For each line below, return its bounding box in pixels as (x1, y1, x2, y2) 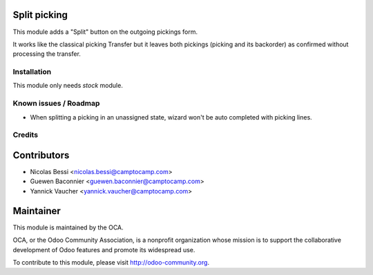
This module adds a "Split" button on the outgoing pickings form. (12, 28, 198, 36)
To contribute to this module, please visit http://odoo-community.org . (12, 258, 210, 266)
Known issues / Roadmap (12, 99, 100, 108)
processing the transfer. (12, 50, 81, 58)
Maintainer (12, 205, 61, 217)
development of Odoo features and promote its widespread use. (12, 245, 195, 254)
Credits (12, 130, 38, 140)
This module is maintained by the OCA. (12, 223, 124, 231)
